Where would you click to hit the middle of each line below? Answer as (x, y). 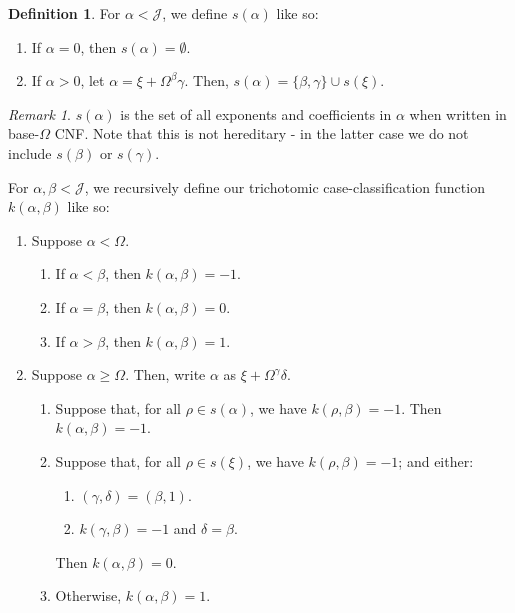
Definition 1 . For (64, 13)
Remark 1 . (39, 113)
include (30, 152)
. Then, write (165, 374)
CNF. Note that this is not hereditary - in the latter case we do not (261, 133)
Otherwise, (88, 595)
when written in (458, 113)
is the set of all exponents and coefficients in (256, 113)
